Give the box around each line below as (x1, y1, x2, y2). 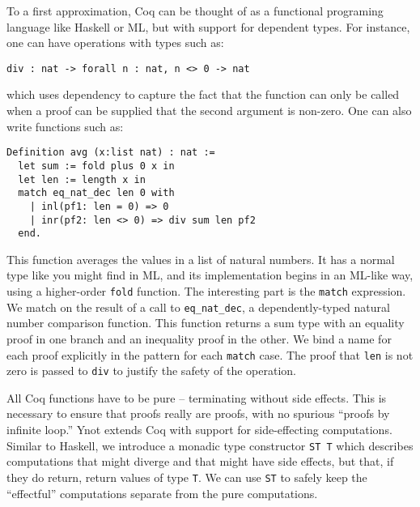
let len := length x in (18, 173, 146, 185)
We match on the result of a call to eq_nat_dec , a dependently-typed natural (6, 298, 390, 315)
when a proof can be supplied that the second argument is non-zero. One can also (6, 102, 412, 119)
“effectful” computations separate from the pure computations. (6, 484, 318, 501)
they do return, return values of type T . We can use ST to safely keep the (6, 468, 367, 485)
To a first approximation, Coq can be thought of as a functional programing (6, 2, 384, 19)
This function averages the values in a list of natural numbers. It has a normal (6, 250, 395, 267)
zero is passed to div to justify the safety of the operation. (6, 362, 296, 379)
